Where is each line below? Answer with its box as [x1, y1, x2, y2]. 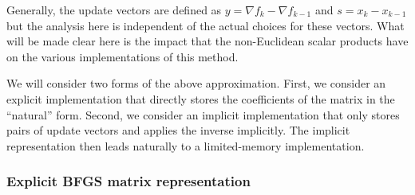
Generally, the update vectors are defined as [6, 2, 222, 18]
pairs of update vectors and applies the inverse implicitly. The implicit [6, 122, 350, 138]
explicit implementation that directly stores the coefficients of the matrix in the [6, 90, 395, 107]
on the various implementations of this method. [6, 48, 239, 64]
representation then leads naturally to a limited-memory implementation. [6, 137, 365, 154]
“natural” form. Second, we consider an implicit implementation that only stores [6, 106, 400, 123]
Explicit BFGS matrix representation [6, 171, 251, 191]
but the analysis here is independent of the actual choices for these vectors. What [6, 17, 405, 33]
